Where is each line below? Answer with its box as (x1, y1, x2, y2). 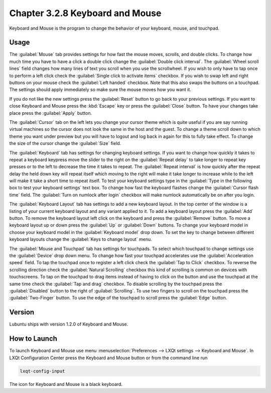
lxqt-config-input (20, 368, 65, 374)
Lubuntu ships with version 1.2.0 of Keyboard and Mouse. (9, 321, 128, 327)
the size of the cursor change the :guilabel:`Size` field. (9, 140, 121, 146)
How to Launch (9, 335, 58, 343)
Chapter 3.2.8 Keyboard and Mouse (9, 8, 162, 19)
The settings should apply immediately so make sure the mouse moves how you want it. (9, 87, 192, 93)
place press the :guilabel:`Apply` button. (9, 110, 92, 116)
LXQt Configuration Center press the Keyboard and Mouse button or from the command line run (9, 355, 208, 361)
